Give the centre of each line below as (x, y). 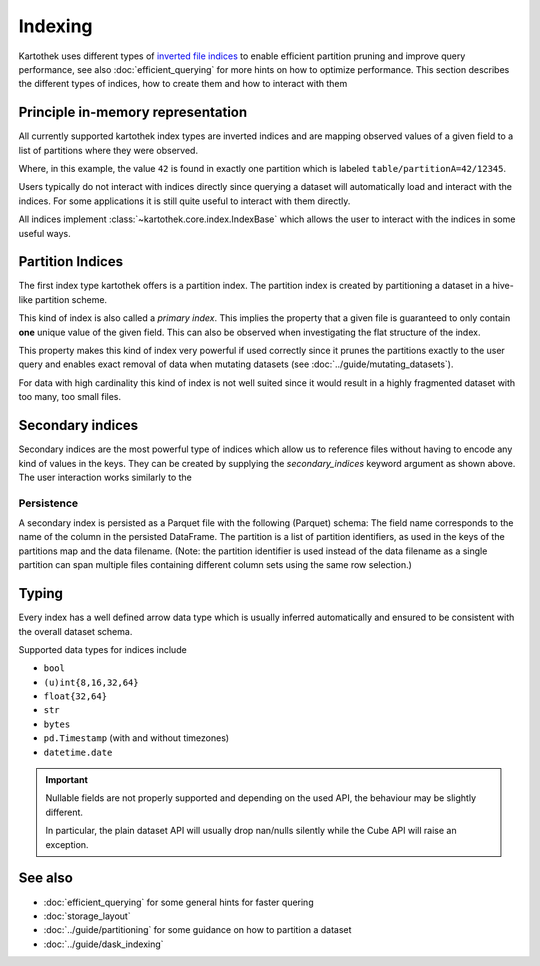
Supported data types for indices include (102, 649)
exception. (67, 844)
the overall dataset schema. (75, 631)
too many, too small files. (70, 397)
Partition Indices (71, 261)
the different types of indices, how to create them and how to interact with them (183, 84)
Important (67, 780)
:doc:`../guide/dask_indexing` (103, 944)
